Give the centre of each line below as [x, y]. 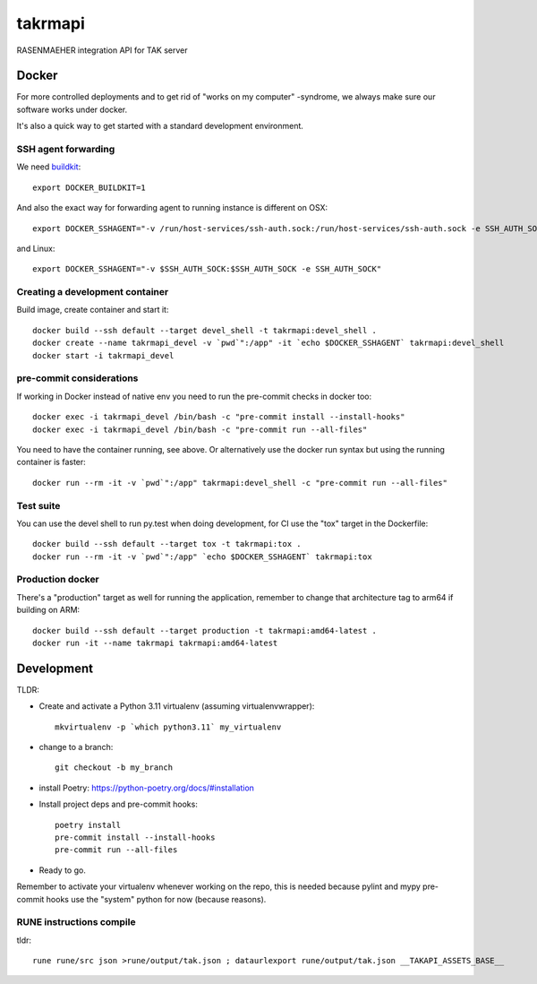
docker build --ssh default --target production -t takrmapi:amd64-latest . [205, 630]
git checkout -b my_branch [114, 768]
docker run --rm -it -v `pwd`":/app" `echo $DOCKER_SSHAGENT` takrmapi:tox [202, 557]
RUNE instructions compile [76, 922]
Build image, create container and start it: [93, 310]
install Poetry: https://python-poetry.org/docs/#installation [147, 788]
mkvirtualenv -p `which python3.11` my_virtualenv [168, 727]
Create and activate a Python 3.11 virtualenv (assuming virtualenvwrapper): [177, 706]
